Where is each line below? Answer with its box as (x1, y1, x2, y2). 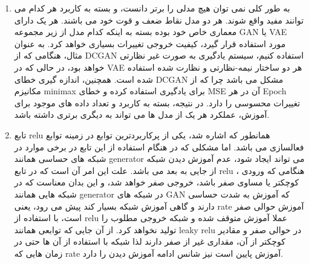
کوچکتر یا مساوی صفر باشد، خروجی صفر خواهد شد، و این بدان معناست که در (14, 176, 299, 188)
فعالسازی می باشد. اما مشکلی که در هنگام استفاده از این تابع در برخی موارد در (14, 140, 304, 153)
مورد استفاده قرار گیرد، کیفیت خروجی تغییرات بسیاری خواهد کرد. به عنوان (14, 37, 286, 50)
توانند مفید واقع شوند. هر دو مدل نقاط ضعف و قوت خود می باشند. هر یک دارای (14, 13, 304, 26)
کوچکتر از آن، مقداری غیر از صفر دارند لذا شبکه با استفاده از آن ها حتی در (14, 235, 285, 248)
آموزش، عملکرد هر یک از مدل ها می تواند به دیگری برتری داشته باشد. (14, 108, 270, 121)
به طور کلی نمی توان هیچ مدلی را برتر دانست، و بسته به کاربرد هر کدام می (14, 2, 290, 14)
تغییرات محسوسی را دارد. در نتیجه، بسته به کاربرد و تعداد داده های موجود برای (14, 96, 301, 109)
